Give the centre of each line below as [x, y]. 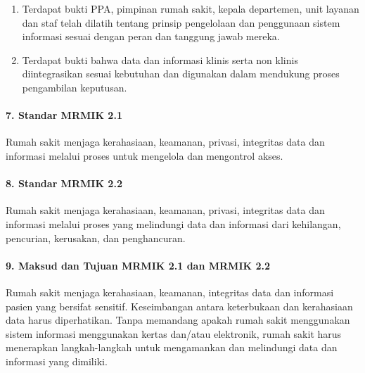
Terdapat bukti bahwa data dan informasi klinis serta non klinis [160, 59]
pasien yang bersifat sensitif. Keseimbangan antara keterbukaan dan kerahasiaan [179, 306]
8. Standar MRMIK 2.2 [64, 183]
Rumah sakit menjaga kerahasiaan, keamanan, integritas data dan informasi [170, 292]
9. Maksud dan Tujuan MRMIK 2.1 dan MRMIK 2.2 [138, 265]
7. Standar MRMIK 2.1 [64, 115]
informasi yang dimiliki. [57, 361]
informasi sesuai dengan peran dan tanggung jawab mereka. [151, 36]
